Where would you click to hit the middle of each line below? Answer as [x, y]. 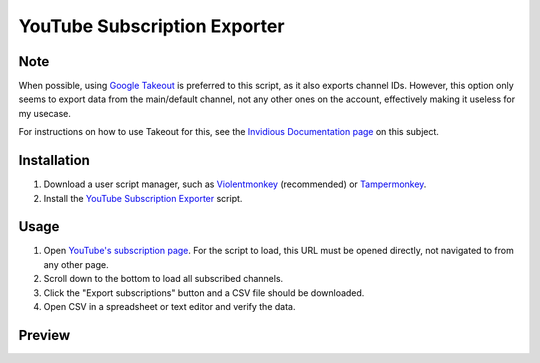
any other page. [76, 264]
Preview [44, 335]
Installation [54, 160]
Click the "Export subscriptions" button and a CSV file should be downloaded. [204, 292]
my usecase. [45, 113]
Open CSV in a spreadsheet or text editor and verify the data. [169, 306]
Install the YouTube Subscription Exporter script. [143, 198]
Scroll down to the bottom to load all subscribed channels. [163, 279]
